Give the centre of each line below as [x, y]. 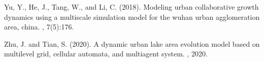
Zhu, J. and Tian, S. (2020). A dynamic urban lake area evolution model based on [132, 43]
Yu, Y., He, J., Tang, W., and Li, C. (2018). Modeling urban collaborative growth [131, 7]
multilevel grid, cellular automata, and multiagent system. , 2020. [106, 54]
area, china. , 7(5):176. [39, 27]
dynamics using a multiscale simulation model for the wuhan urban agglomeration [132, 17]
